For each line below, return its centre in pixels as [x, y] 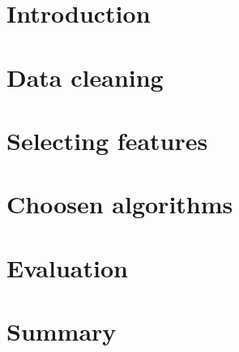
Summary [62, 331]
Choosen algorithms [120, 204]
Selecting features [107, 140]
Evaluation [67, 267]
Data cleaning [85, 77]
